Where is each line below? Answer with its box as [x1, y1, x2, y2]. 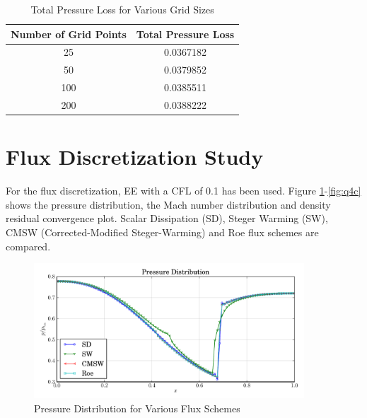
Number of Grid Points [11, 26, 127, 41]
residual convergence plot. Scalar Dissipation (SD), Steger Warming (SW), [6, 211, 328, 226]
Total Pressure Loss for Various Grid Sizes [30, 2, 214, 16]
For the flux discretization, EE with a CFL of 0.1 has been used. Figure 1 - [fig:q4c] [6, 183, 361, 198]
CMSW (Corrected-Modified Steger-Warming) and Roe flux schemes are [6, 224, 319, 239]
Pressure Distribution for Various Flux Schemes [34, 400, 240, 415]
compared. [6, 238, 51, 253]
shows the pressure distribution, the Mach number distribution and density [6, 197, 331, 211]
